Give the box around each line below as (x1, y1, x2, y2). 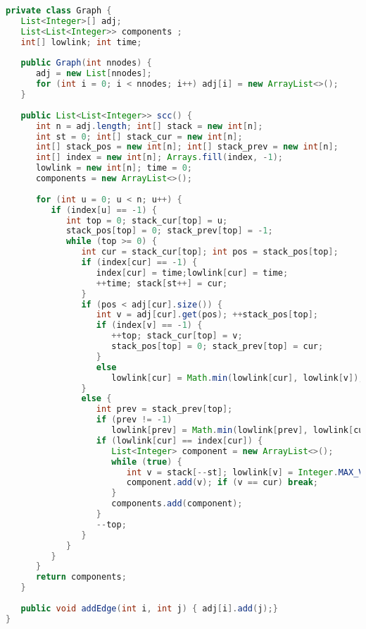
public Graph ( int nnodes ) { (20, 58, 152, 68)
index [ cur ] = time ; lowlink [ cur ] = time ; (96, 267, 289, 278)
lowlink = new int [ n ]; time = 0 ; (35, 163, 193, 173)
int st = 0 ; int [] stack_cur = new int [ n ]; (35, 131, 243, 142)
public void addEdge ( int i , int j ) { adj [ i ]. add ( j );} (20, 603, 278, 613)
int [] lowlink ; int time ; (20, 37, 142, 47)
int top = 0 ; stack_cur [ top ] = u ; (65, 215, 228, 226)
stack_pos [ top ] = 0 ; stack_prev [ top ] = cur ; (111, 341, 324, 351)
